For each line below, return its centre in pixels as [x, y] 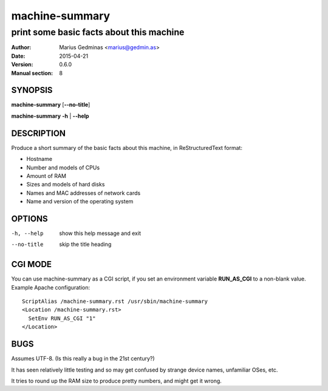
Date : [18, 56]
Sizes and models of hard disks [66, 185]
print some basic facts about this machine [98, 32]
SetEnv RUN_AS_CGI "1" [62, 318]
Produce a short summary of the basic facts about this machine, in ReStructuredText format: [127, 148]
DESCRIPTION [39, 133]
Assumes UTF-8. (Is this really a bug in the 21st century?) [83, 359]
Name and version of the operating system [80, 202]
